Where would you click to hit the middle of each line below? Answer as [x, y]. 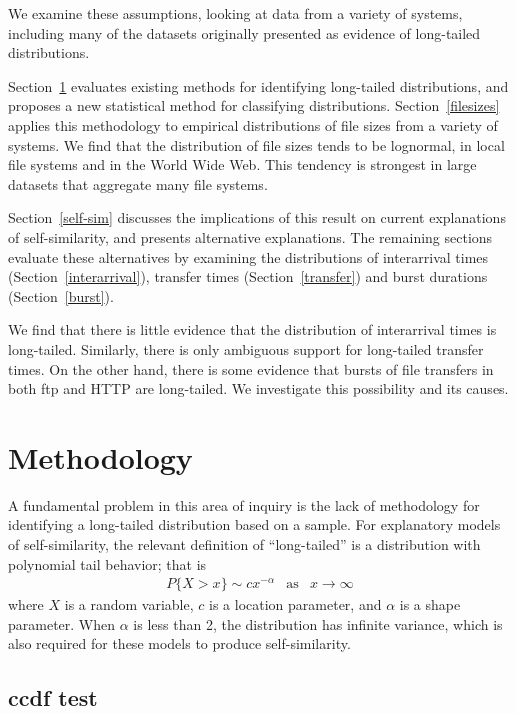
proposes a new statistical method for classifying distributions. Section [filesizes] [254, 105]
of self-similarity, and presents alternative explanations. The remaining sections [250, 236]
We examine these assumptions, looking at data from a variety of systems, [235, 13]
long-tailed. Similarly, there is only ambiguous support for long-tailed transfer [246, 348]
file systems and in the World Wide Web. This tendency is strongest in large [242, 164]
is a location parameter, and [295, 604]
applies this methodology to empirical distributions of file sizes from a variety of [253, 124]
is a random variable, [129, 604]
